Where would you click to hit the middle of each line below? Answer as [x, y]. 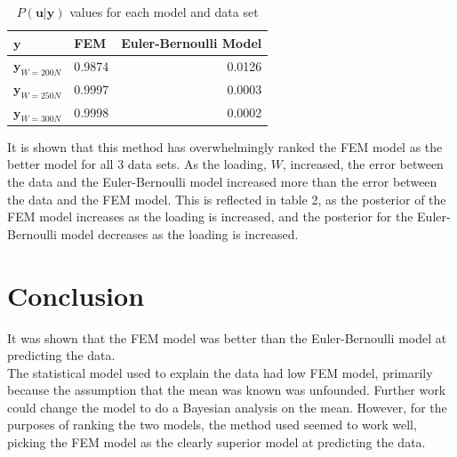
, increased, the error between [363, 164]
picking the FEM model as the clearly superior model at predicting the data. [216, 442]
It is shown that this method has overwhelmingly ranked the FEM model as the [225, 146]
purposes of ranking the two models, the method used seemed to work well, [212, 425]
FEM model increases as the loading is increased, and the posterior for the [210, 216]
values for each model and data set [164, 12]
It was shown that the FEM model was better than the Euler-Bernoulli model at [227, 337]
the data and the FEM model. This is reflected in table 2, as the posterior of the [227, 199]
